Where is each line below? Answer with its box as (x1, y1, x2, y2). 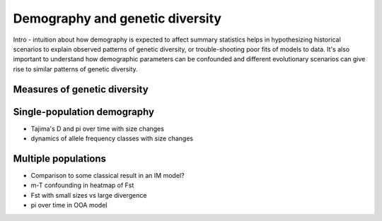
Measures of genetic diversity (13, 83, 149, 95)
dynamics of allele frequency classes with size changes (30, 134, 194, 143)
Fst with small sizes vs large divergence (30, 191, 147, 199)
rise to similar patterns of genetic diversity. (13, 64, 138, 73)
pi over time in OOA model (30, 201, 108, 210)
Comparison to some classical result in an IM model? (30, 171, 185, 179)
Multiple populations (13, 153, 106, 165)
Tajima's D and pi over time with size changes (30, 124, 164, 133)
